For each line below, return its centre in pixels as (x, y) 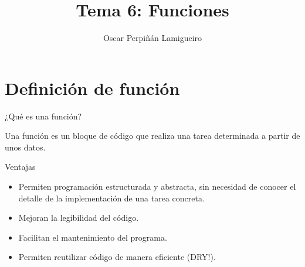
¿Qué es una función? (43, 116)
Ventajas (20, 167)
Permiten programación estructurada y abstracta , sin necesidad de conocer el (157, 186)
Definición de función (92, 88)
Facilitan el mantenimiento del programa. (93, 237)
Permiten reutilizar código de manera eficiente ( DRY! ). (117, 257)
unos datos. (25, 147)
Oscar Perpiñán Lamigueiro (152, 38)
